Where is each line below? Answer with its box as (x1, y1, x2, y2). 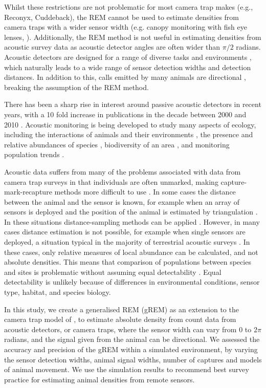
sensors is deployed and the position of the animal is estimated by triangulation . (4, 206, 258, 217)
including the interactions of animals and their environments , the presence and (4, 129, 253, 140)
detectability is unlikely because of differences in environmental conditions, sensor (4, 276, 260, 287)
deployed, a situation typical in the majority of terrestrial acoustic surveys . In (4, 236, 250, 247)
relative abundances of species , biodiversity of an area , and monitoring (4, 139, 230, 149)
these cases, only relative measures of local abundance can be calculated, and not (4, 246, 258, 257)
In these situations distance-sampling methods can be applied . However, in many (4, 216, 260, 227)
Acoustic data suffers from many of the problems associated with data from (4, 166, 241, 177)
